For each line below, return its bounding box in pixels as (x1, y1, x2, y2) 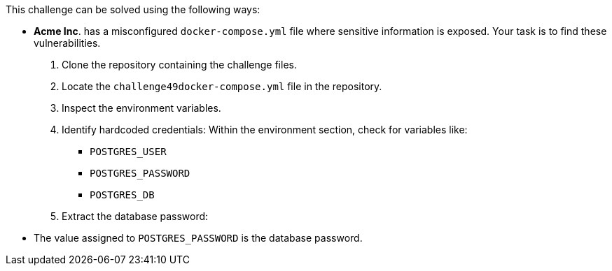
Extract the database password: (62, 210, 209, 222)
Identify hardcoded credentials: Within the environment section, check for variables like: (62, 124, 468, 135)
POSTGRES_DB (90, 189, 155, 200)
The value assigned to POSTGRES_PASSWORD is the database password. (34, 232, 363, 244)
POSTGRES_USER (90, 146, 167, 157)
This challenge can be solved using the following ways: (6, 3, 260, 15)
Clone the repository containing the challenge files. (62, 59, 297, 71)
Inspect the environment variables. (62, 102, 221, 114)
